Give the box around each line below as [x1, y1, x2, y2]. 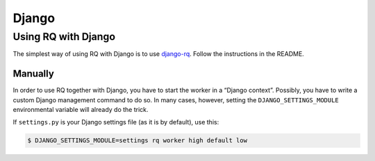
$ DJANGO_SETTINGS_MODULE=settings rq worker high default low [27, 137, 248, 144]
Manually [12, 68, 55, 79]
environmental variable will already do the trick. [12, 106, 149, 114]
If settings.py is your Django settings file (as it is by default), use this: [12, 118, 219, 126]
